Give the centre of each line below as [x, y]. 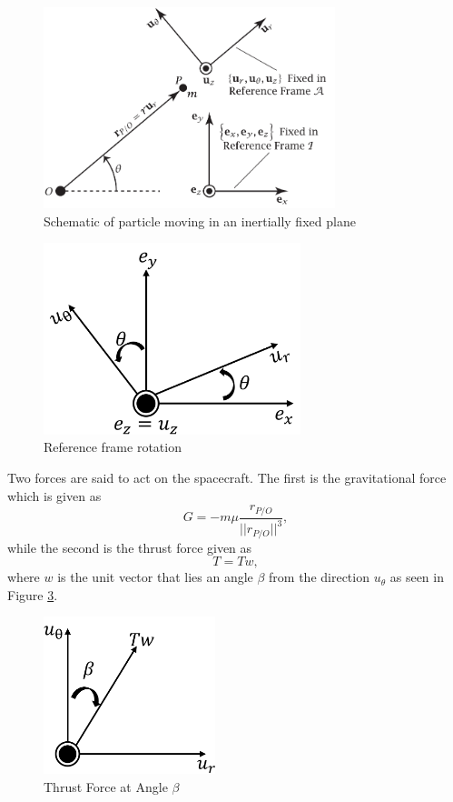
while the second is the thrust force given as [130, 547]
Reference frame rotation [113, 447]
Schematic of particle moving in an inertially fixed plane [200, 221]
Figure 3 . [33, 594]
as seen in [417, 577]
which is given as [54, 495]
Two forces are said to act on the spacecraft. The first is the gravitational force [227, 478]
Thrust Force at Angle [106, 786]
